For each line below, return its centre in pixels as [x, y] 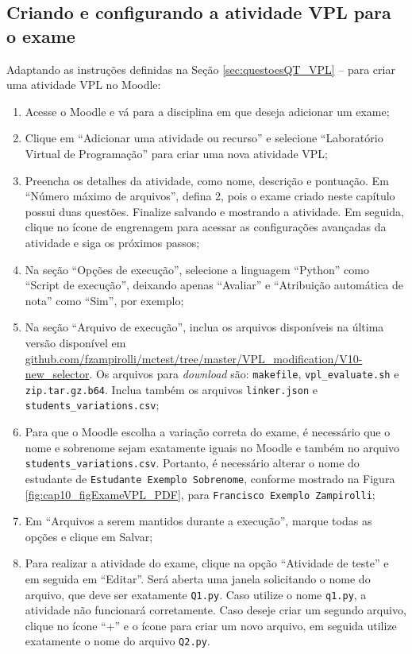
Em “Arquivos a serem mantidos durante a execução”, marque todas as [198, 521]
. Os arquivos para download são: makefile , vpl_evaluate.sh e [244, 374]
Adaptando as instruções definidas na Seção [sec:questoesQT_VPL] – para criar [201, 69]
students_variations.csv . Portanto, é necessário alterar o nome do [192, 463]
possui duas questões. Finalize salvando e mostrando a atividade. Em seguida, [214, 211]
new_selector [57, 374]
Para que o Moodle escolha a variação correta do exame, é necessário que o [208, 432]
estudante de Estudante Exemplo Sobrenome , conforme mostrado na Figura [210, 478]
